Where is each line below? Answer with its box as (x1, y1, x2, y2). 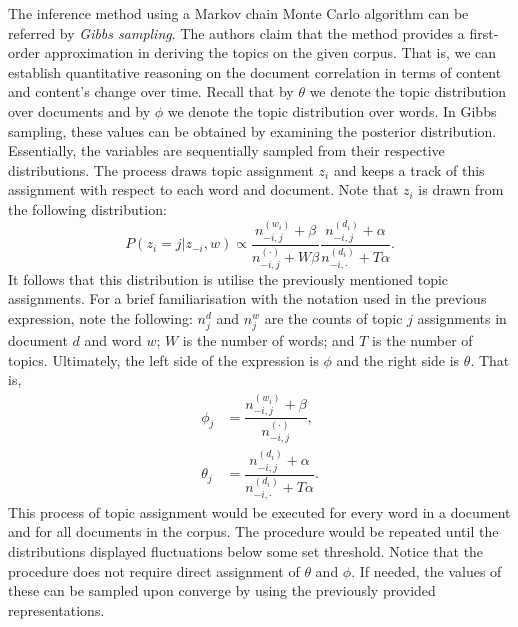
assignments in (417, 308, 507, 329)
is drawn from (418, 179, 504, 200)
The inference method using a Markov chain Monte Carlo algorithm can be (8, 3, 469, 23)
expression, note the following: (8, 308, 193, 329)
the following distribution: (8, 198, 167, 219)
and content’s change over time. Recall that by (8, 81, 294, 102)
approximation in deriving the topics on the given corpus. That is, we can (44, 42, 497, 63)
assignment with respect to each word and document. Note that (8, 179, 399, 200)
